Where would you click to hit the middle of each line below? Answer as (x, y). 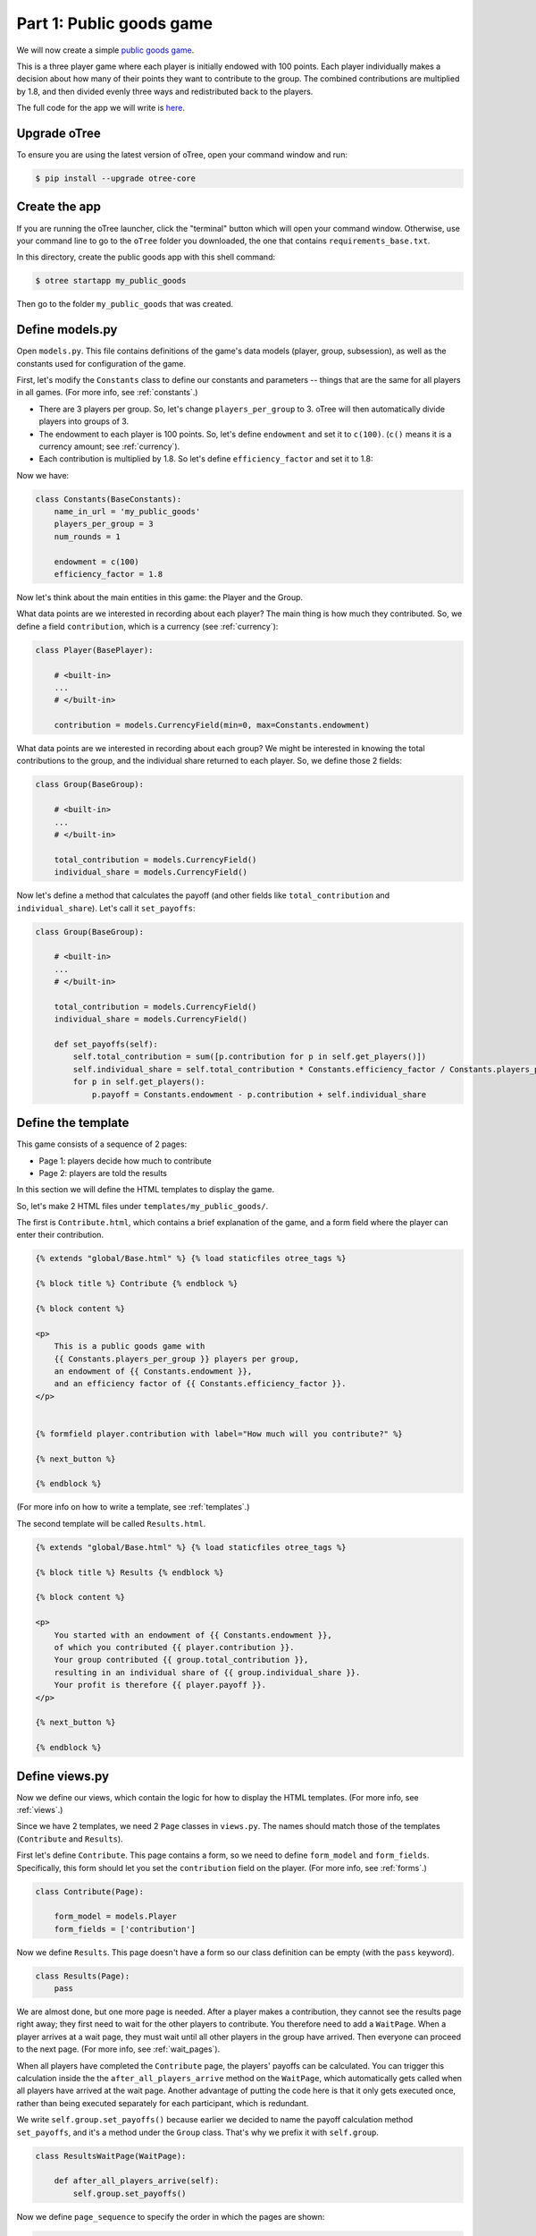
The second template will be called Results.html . (111, 1523)
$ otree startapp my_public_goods (111, 281)
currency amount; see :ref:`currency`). (109, 446)
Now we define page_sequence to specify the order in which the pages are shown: (171, 2216)
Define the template (73, 1123)
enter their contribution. (60, 1235)
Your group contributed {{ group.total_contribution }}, (181, 1660)
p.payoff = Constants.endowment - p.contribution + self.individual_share (259, 1094)
